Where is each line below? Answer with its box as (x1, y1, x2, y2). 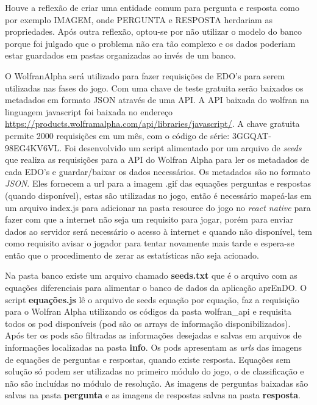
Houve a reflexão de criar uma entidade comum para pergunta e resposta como (5, 1, 299, 13)
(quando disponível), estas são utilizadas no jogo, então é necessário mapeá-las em (5, 188, 312, 201)
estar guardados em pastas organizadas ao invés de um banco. (5, 49, 236, 62)
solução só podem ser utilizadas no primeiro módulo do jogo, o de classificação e (5, 365, 304, 378)
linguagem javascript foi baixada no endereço (5, 105, 173, 118)
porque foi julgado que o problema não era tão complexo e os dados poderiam (5, 37, 296, 49)
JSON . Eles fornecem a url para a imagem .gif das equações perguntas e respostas (5, 177, 311, 190)
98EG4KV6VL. (5, 141, 62, 154)
